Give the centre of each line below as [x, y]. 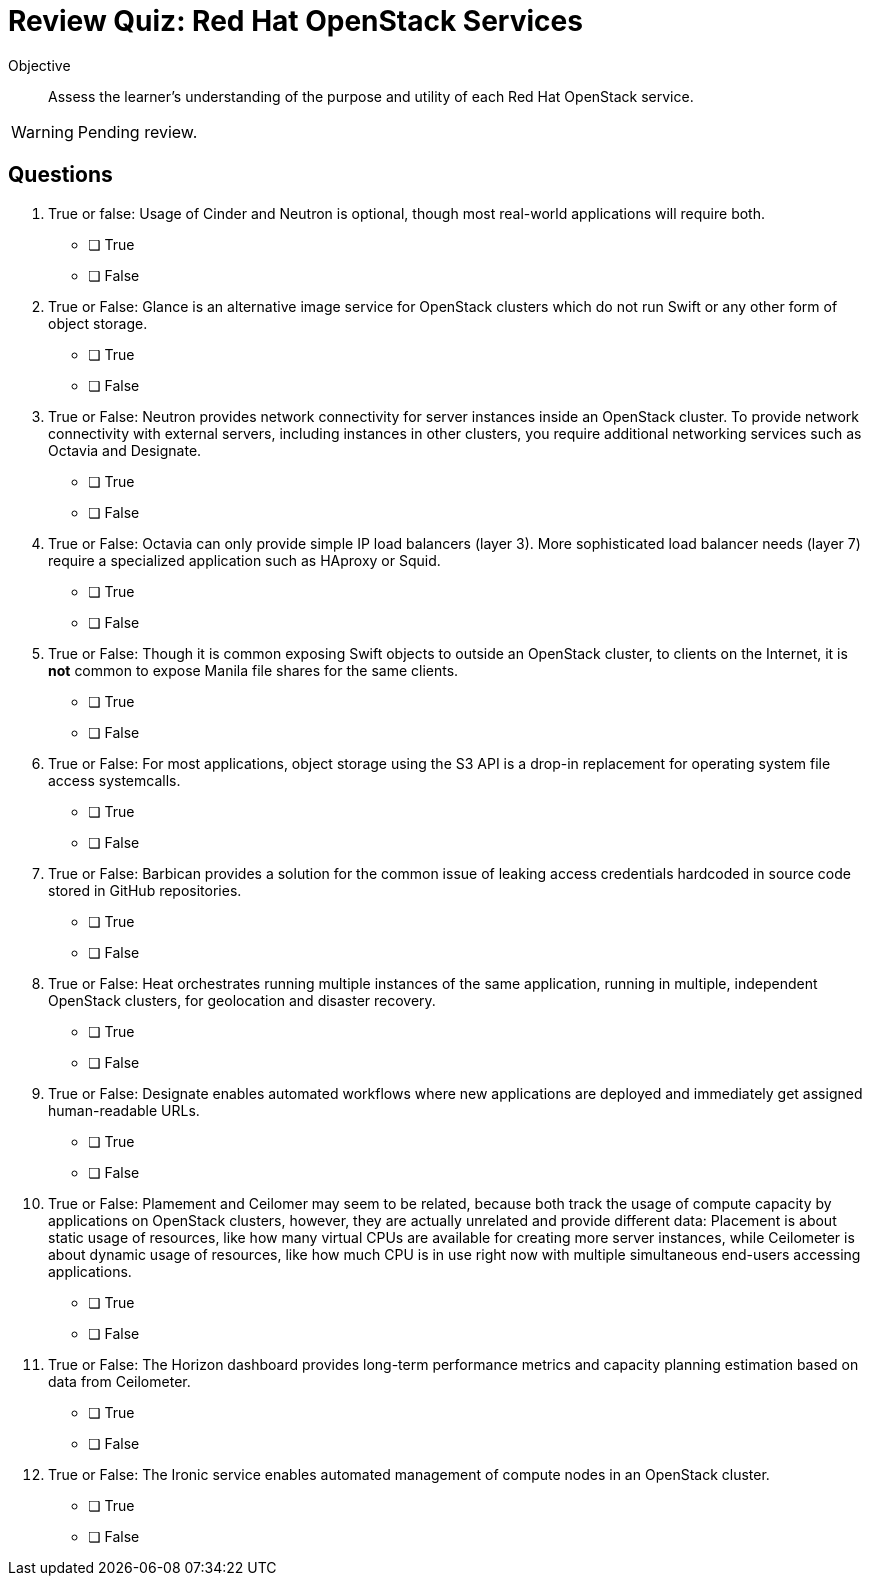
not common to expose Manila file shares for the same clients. [253, 670]
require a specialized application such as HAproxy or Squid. [244, 560]
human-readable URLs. [124, 1110]
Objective [39, 65]
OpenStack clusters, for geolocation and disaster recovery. [242, 1000]
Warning [42, 131]
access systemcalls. [114, 780]
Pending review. [137, 131]
